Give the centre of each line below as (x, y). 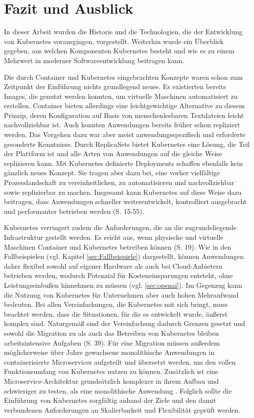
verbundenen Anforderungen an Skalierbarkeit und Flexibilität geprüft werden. (122, 409)
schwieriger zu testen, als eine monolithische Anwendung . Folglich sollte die (118, 390)
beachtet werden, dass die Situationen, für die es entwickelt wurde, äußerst (116, 313)
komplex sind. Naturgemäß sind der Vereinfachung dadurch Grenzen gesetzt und (125, 323)
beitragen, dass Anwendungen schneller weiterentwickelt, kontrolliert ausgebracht (125, 201)
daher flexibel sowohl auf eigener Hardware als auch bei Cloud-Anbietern (113, 266)
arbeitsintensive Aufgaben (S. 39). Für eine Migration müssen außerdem (112, 342)
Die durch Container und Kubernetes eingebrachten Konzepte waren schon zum (123, 77)
